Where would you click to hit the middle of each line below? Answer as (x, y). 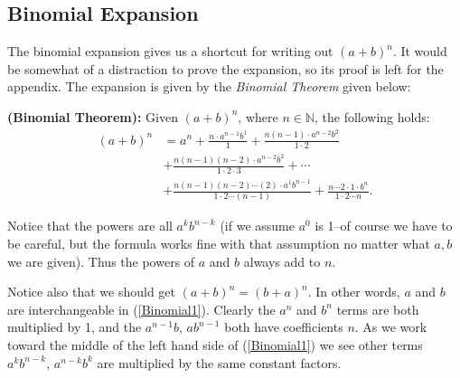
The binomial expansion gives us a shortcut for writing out (170, 51)
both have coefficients (284, 327)
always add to (282, 261)
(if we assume (257, 226)
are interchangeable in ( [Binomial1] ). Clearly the (141, 309)
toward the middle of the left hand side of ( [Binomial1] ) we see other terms (215, 345)
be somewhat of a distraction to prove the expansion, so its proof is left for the (225, 68)
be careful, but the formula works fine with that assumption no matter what (219, 244)
